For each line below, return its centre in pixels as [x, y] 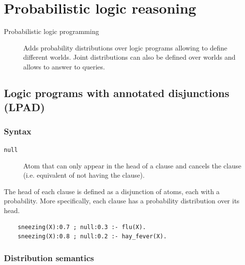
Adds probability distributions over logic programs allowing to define [125, 47]
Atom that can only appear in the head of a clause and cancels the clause [132, 165]
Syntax [18, 131]
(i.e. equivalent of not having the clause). [84, 175]
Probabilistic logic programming [52, 31]
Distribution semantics [49, 257]
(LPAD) [24, 107]
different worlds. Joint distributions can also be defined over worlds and [130, 57]
